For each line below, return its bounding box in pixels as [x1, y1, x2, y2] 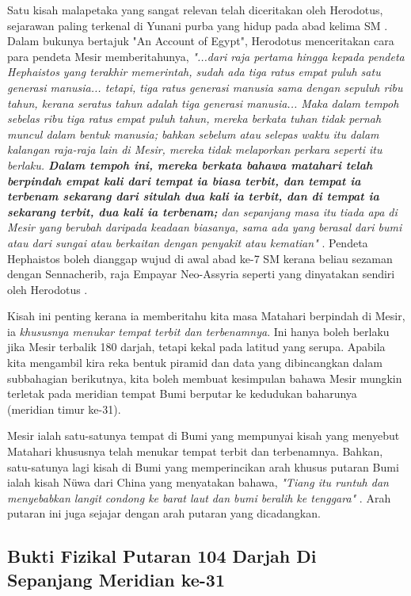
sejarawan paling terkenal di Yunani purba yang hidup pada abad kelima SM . [7, 17, 388, 33]
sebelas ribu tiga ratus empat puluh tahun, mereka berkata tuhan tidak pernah [7, 110, 382, 127]
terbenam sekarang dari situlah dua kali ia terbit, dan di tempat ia [7, 188, 379, 204]
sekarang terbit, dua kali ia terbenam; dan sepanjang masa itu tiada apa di [7, 203, 398, 220]
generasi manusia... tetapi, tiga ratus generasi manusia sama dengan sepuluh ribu [7, 78, 403, 95]
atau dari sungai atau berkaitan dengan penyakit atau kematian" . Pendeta [7, 234, 368, 250]
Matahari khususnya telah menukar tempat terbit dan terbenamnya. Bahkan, [7, 443, 383, 460]
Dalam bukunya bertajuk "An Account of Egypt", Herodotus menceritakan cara [7, 32, 394, 49]
